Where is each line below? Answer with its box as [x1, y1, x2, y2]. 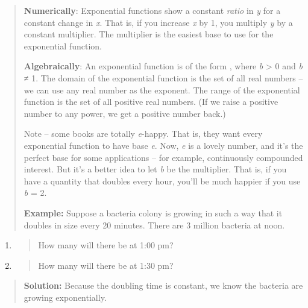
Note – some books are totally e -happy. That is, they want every [24, 127, 263, 140]
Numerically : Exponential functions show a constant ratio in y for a [24, 4, 281, 16]
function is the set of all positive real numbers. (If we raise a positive [24, 95, 278, 108]
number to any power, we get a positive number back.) [24, 107, 226, 119]
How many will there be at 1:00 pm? [38, 239, 174, 251]
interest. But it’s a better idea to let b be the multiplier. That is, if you [24, 163, 287, 175]
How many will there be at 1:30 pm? [38, 259, 174, 271]
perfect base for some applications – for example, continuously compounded [24, 151, 303, 163]
